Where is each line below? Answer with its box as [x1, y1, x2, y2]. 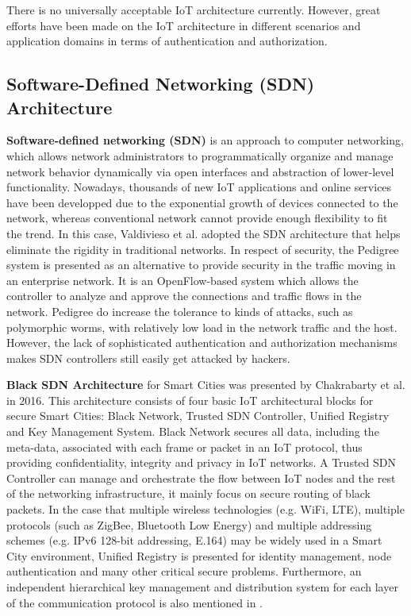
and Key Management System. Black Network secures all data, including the [6, 423, 379, 440]
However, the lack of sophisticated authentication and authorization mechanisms [6, 334, 398, 351]
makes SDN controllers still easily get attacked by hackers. [6, 349, 290, 366]
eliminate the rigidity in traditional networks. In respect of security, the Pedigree [6, 241, 399, 257]
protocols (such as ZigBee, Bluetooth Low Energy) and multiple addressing [6, 516, 372, 533]
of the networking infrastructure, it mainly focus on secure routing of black [6, 485, 371, 502]
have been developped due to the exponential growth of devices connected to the [6, 194, 398, 210]
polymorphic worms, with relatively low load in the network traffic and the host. [6, 318, 398, 335]
